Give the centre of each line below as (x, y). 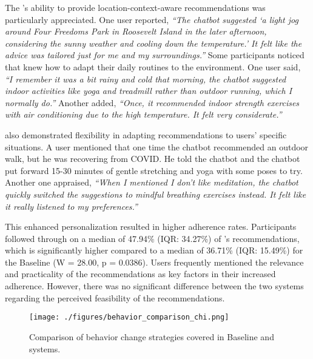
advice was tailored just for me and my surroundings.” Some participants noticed (155, 55)
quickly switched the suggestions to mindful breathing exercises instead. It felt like (156, 194)
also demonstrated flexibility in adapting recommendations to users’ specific (146, 134)
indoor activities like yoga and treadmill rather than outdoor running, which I (149, 91)
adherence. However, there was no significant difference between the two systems (154, 286)
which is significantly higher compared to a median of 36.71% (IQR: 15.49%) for (154, 250)
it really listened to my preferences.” (71, 206)
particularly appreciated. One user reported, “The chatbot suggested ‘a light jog (152, 19)
